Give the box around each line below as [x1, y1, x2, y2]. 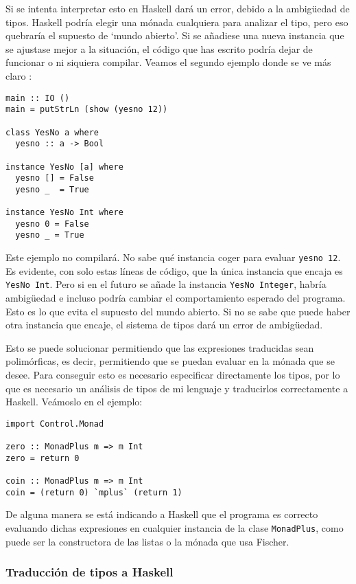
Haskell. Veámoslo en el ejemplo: [5, 394, 143, 409]
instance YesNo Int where [5, 207, 123, 218]
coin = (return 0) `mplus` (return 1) [5, 487, 182, 497]
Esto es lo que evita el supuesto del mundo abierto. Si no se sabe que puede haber [5, 304, 351, 318]
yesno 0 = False [15, 218, 89, 229]
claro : [5, 68, 32, 82]
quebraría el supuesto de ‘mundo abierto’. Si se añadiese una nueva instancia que [5, 28, 344, 43]
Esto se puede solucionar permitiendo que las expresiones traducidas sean [5, 340, 314, 355]
